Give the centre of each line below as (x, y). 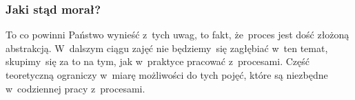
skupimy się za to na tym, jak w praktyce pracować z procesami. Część (158, 61)
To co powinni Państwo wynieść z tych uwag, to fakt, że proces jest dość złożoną (177, 35)
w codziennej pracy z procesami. (75, 88)
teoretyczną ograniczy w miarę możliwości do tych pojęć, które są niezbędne (167, 75)
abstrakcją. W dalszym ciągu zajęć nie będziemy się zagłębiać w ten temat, (167, 48)
